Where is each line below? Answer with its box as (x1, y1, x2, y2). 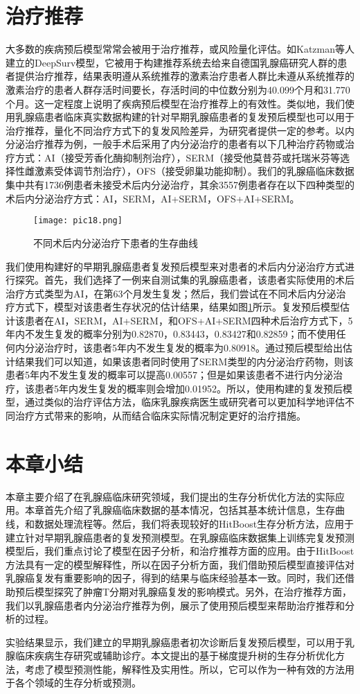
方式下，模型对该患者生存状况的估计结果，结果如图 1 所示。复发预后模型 (15, 300, 340, 314)
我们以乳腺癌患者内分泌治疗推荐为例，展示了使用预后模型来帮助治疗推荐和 (6, 598, 345, 612)
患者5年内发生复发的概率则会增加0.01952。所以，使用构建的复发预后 (34, 381, 343, 395)
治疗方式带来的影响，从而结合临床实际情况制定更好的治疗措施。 (15, 408, 306, 423)
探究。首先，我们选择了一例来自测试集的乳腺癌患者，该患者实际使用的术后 (15, 272, 354, 287)
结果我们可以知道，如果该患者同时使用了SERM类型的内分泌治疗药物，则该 (15, 354, 354, 368)
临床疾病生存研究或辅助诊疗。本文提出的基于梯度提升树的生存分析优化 (15, 648, 335, 663)
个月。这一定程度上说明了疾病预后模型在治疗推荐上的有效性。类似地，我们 (6, 96, 345, 110)
